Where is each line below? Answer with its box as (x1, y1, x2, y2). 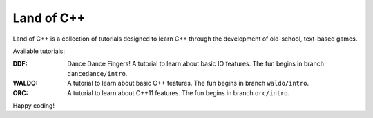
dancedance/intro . (67, 69, 128, 77)
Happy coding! (12, 101, 55, 110)
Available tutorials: (12, 47, 66, 55)
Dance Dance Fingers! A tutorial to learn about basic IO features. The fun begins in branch (67, 59, 325, 68)
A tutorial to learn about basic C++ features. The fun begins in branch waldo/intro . (67, 79, 309, 88)
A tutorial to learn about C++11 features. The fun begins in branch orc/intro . (67, 88, 290, 97)
